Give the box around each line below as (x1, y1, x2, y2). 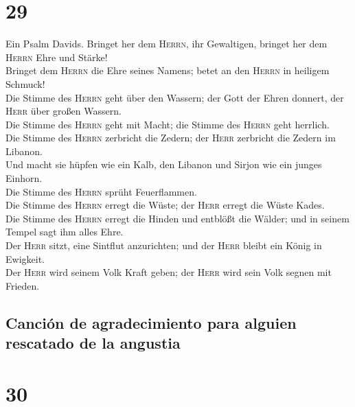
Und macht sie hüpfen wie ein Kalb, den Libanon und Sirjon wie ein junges (5, 157, 322, 172)
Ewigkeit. (5, 251, 45, 266)
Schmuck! (5, 76, 45, 91)
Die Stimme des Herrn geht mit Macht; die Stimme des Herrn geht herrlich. (5, 117, 330, 131)
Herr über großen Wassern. (5, 104, 122, 118)
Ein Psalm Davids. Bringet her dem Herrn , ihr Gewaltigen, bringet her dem (5, 36, 328, 51)
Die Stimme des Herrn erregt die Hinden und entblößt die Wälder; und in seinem (5, 211, 350, 225)
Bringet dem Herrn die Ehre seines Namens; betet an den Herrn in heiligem (5, 63, 330, 78)
